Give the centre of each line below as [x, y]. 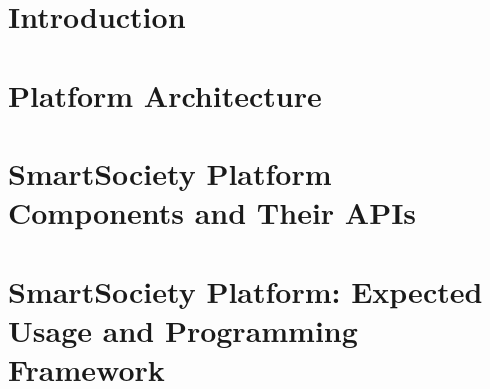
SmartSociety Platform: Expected [245, 290]
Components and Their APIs [212, 212]
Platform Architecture [165, 94]
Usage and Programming [183, 329]
